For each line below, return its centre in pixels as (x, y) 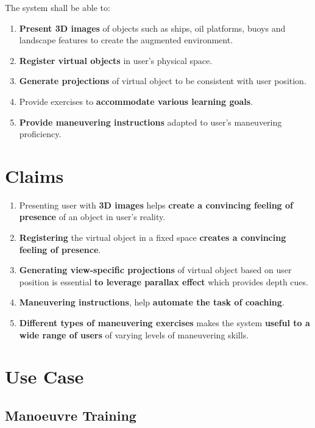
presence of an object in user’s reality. (92, 217)
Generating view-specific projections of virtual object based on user (155, 270)
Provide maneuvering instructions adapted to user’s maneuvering (150, 122)
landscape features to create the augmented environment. (126, 40)
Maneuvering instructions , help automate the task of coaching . (152, 302)
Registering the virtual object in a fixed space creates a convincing (153, 237)
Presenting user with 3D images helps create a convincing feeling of (156, 205)
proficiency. (40, 134)
